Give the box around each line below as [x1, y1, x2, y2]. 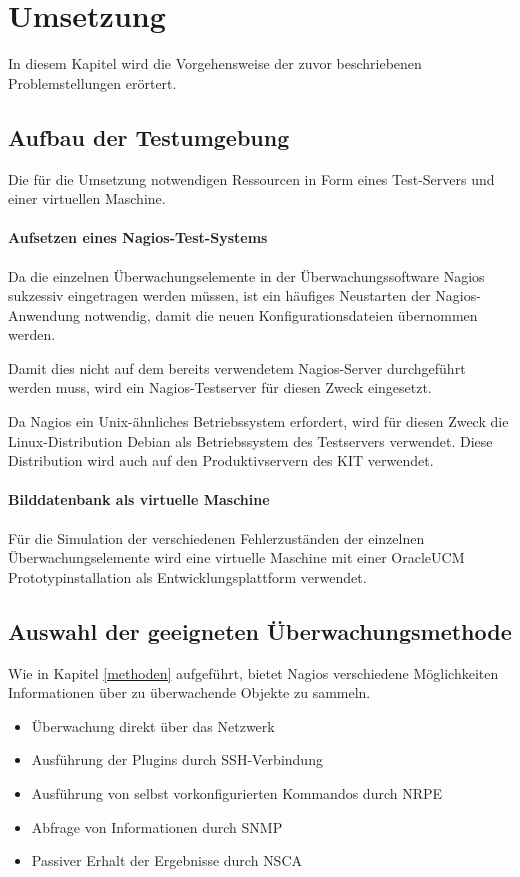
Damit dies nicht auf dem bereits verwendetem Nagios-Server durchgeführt [8, 357, 466, 378]
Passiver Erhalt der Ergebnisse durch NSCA [31, 850, 303, 871]
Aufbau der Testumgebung [8, 121, 290, 152]
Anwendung [8, 304, 80, 325]
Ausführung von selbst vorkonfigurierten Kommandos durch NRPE [31, 783, 443, 803]
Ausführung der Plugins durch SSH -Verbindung [31, 749, 323, 770]
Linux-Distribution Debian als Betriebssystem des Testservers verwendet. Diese [8, 430, 493, 451]
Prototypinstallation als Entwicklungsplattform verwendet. [8, 566, 367, 587]
